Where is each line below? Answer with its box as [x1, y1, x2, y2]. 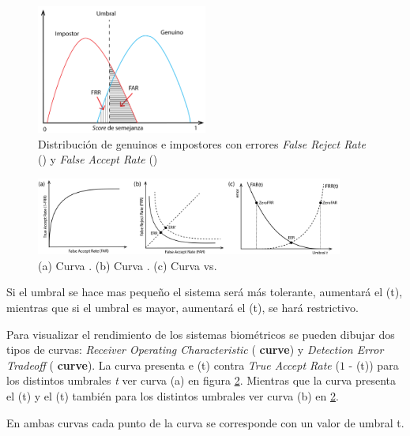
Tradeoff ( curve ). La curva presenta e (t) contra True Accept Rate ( [6, 356, 340, 373]
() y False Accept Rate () [38, 151, 158, 167]
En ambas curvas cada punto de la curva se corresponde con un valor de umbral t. [6, 414, 404, 430]
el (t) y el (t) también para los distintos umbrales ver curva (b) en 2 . [6, 387, 339, 404]
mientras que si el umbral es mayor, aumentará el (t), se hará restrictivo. [6, 299, 359, 315]
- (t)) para [348, 356, 399, 373]
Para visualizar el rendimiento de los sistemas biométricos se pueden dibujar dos [6, 325, 395, 342]
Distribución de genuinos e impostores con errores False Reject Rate [38, 135, 366, 152]
